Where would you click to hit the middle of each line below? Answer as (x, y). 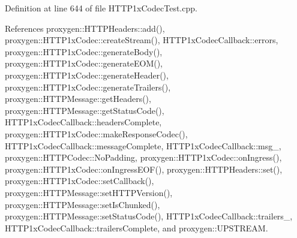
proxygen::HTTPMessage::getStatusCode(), (85, 110)
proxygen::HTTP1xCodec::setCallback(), (79, 181)
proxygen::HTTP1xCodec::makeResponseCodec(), (96, 133)
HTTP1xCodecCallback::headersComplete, (83, 122)
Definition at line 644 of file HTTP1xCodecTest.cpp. (101, 8)
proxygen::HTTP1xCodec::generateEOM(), (84, 63)
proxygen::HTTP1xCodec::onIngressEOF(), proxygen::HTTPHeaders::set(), (144, 169)
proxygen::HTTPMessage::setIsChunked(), (82, 204)
